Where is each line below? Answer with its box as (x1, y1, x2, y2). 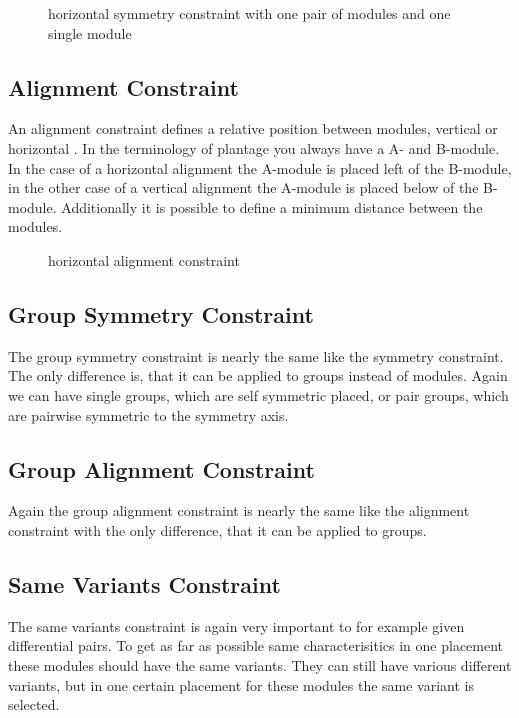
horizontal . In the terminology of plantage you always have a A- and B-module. (8, 137, 500, 158)
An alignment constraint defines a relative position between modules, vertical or (8, 118, 498, 139)
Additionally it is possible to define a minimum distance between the (61, 196, 483, 217)
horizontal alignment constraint (48, 249, 240, 270)
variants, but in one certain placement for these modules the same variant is (8, 674, 475, 695)
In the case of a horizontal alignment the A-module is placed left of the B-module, (8, 157, 512, 178)
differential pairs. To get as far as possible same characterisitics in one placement (8, 635, 504, 656)
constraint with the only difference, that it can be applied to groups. (8, 519, 427, 540)
